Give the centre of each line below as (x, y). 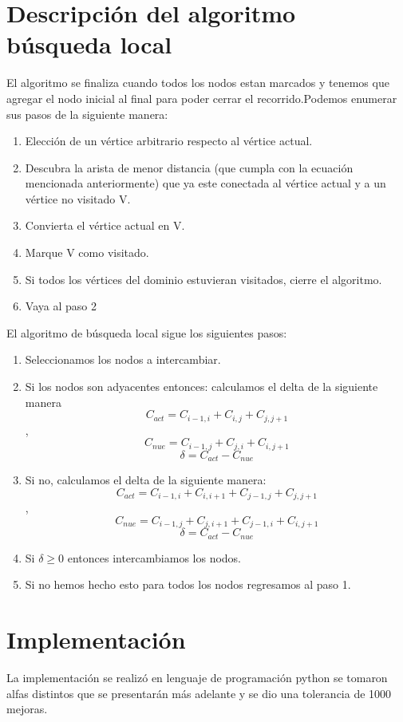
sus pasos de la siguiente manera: (87, 114)
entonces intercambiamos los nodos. (154, 557)
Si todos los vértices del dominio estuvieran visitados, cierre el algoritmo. (203, 279)
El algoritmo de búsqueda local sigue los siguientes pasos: (147, 332)
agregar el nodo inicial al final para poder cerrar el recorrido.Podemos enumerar (202, 98)
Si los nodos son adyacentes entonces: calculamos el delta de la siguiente (201, 387)
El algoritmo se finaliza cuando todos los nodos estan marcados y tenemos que (198, 83)
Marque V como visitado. (87, 253)
